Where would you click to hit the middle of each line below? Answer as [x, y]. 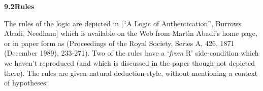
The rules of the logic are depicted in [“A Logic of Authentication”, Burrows [123, 23]
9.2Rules [19, 6]
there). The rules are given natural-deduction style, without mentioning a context [131, 73]
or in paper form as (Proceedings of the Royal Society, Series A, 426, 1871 [119, 43]
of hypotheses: [26, 83]
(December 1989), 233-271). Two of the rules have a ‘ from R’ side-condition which [131, 53]
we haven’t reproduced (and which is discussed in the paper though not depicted [129, 62]
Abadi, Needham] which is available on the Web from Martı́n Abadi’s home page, [131, 33]
